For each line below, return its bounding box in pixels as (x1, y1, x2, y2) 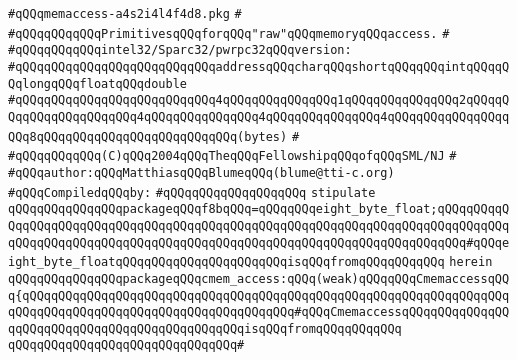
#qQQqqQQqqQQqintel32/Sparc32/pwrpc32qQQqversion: (8, 43, 352, 58)
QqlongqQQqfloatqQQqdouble (8, 76, 187, 91)
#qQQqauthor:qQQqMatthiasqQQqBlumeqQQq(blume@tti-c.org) (8, 165, 395, 180)
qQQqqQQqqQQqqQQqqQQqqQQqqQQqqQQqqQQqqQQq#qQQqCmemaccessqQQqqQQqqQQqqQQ (8, 305, 510, 320)
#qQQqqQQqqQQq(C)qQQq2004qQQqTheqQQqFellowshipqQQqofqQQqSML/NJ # (8, 149, 457, 164)
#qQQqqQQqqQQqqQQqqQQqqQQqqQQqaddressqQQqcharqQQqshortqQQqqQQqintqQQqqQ (8, 59, 510, 74)
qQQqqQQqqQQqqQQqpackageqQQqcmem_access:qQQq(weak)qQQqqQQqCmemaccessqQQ (8, 271, 510, 286)
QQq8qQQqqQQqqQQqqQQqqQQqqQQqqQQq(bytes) (8, 129, 288, 144)
